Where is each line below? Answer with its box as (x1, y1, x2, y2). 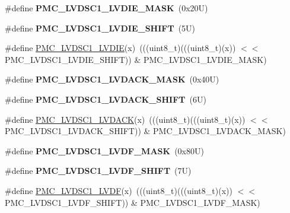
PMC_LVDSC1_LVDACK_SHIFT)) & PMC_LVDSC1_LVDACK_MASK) (5, 125, 286, 137)
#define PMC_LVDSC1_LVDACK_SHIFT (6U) (5, 93, 206, 105)
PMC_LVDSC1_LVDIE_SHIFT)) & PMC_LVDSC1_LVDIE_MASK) (5, 53, 267, 65)
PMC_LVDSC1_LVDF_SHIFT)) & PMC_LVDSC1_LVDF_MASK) (5, 196, 260, 208)
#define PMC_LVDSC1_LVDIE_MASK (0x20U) (5, 2, 208, 14)
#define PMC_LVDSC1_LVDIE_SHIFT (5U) (5, 21, 196, 34)
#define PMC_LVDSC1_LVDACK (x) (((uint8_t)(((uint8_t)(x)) (5, 113, 246, 125)
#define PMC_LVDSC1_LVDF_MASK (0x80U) (5, 144, 204, 157)
